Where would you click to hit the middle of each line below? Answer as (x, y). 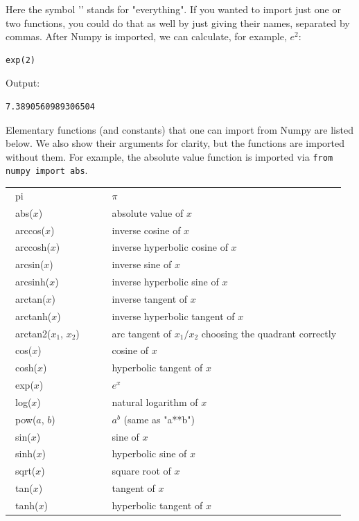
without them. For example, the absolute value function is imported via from (169, 156)
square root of (141, 471)
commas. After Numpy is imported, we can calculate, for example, (146, 36)
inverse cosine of (146, 230)
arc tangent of (142, 333)
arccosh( (33, 247)
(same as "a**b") (159, 419)
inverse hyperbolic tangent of (173, 316)
